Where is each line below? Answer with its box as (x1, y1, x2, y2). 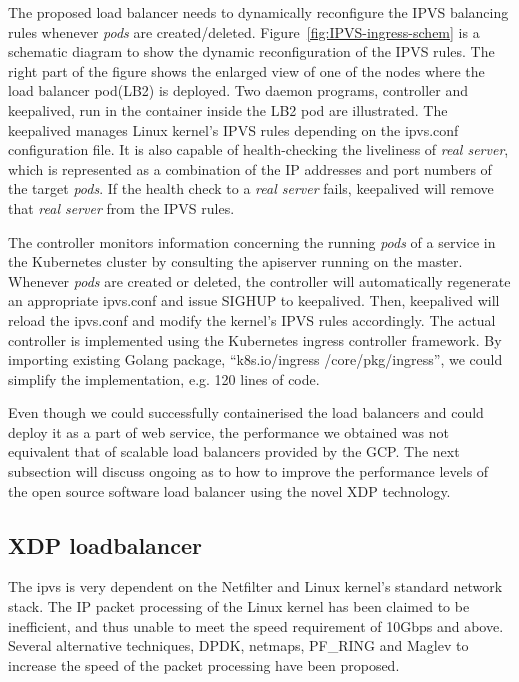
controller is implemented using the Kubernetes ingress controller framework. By (8, 329, 502, 350)
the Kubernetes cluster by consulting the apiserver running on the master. (8, 251, 463, 272)
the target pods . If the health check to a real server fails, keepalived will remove (8, 178, 494, 199)
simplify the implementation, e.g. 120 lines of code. (8, 368, 320, 389)
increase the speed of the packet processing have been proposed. (8, 654, 400, 675)
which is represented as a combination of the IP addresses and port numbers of (8, 158, 492, 179)
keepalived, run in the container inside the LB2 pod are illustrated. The (8, 99, 448, 120)
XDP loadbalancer (8, 529, 203, 560)
